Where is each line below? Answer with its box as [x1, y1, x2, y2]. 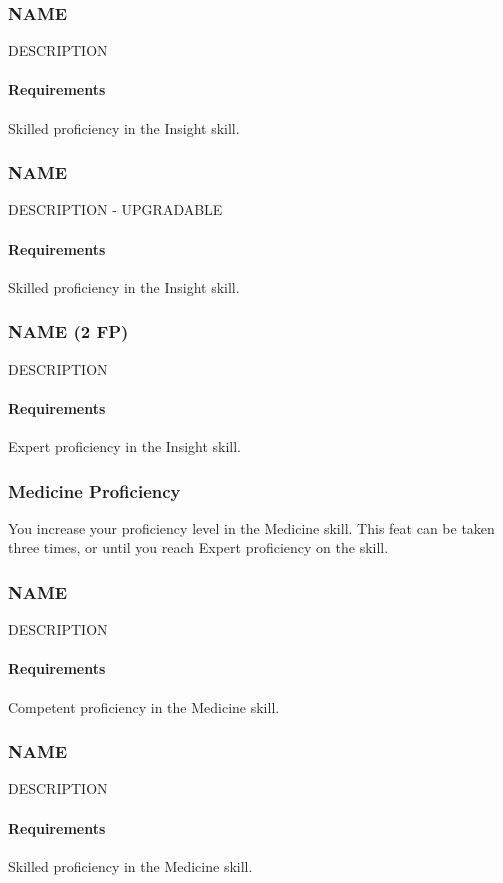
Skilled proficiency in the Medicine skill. [8, 855, 253, 876]
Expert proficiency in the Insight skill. [8, 436, 242, 457]
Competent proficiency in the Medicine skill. [8, 696, 280, 717]
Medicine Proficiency [8, 478, 181, 503]
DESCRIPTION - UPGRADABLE [8, 199, 223, 220]
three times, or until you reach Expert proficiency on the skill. [8, 537, 389, 558]
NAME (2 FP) [8, 319, 129, 344]
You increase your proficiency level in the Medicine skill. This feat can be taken [8, 517, 495, 538]
